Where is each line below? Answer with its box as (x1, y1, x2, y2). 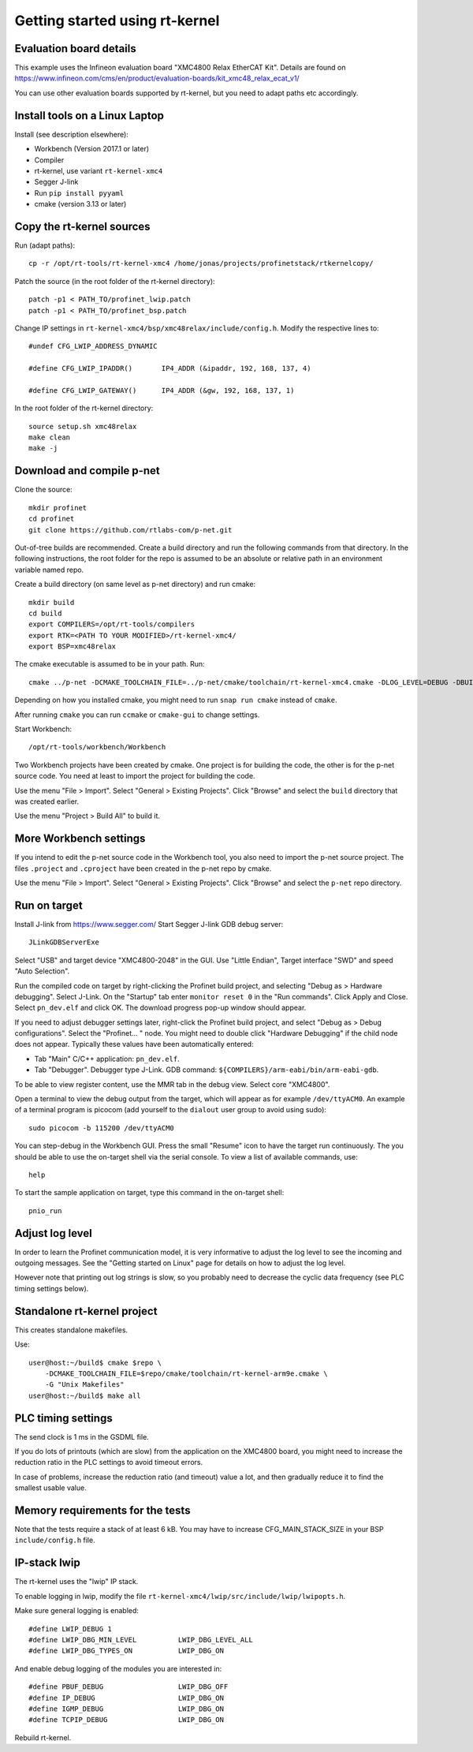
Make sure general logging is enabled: (14, 1606, 140, 1616)
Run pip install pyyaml (34, 188, 125, 197)
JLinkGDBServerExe (28, 938, 100, 947)
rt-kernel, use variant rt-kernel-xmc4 (34, 166, 163, 175)
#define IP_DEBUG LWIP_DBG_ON (28, 1693, 225, 1702)
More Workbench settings (14, 832, 146, 846)
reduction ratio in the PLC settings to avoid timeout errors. (14, 1458, 203, 1467)
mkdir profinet (28, 503, 88, 512)
